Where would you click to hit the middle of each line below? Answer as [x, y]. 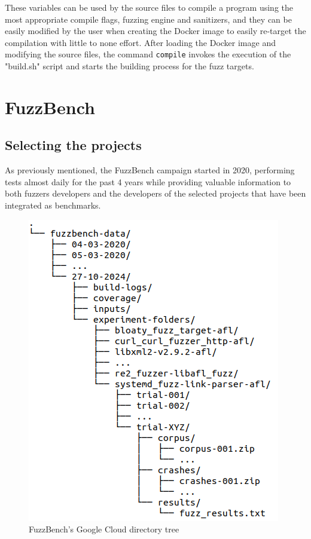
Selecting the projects [73, 145]
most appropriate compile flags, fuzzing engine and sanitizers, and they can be [148, 19]
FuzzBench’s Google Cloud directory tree [104, 529]
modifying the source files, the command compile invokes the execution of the [148, 54]
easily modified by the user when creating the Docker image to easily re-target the [155, 31]
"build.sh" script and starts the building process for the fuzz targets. [129, 66]
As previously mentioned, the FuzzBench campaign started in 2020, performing [150, 170]
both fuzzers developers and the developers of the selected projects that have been [155, 193]
